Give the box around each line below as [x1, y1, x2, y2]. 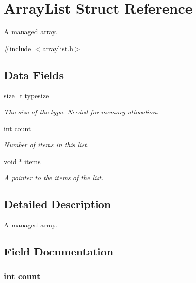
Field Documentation [4, 244, 114, 259]
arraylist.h [42, 43, 73, 53]
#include [4, 43, 31, 53]
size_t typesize [4, 90, 49, 100]
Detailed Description [4, 197, 111, 212]
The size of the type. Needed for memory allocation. [4, 107, 159, 117]
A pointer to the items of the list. [4, 172, 104, 183]
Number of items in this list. [4, 140, 89, 150]
